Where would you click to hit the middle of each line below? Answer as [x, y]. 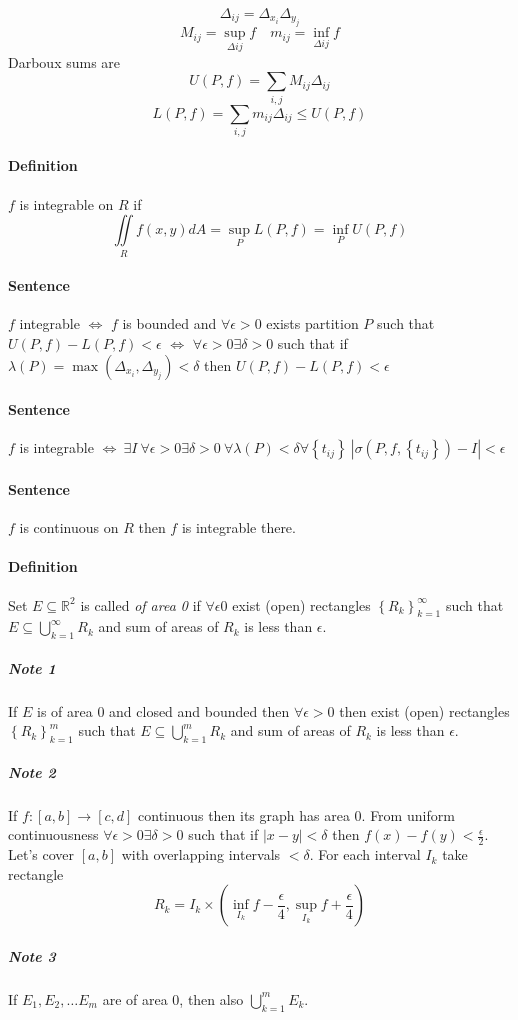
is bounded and [169, 323]
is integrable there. [238, 527]
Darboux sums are [64, 61]
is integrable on [66, 203]
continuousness [53, 834]
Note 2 [32, 771]
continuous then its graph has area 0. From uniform [296, 814]
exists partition [312, 323]
